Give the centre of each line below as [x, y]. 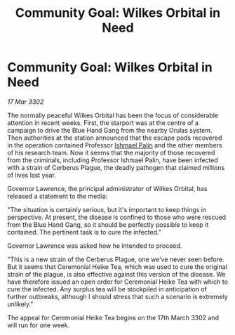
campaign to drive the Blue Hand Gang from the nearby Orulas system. [110, 130]
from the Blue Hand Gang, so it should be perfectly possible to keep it [108, 224]
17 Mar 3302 [26, 101]
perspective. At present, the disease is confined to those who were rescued [117, 217]
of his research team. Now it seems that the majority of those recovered [111, 152]
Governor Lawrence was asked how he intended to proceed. [95, 245]
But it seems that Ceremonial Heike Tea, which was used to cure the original [117, 267]
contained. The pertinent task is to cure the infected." [84, 232]
